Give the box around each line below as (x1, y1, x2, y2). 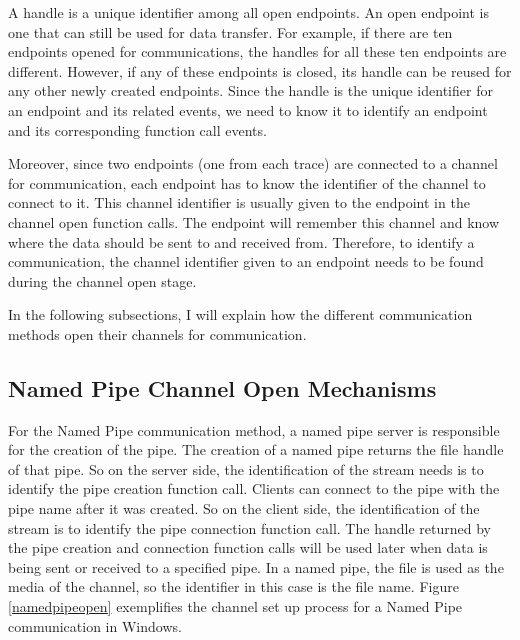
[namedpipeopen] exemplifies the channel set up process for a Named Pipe (8, 596, 463, 617)
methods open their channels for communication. (8, 323, 307, 344)
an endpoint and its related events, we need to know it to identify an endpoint (8, 99, 488, 120)
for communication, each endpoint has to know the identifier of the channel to (8, 172, 486, 193)
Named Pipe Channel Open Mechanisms (8, 372, 437, 403)
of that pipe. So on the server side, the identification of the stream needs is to (8, 458, 484, 479)
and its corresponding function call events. (8, 119, 267, 140)
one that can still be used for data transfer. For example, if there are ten (8, 21, 453, 42)
